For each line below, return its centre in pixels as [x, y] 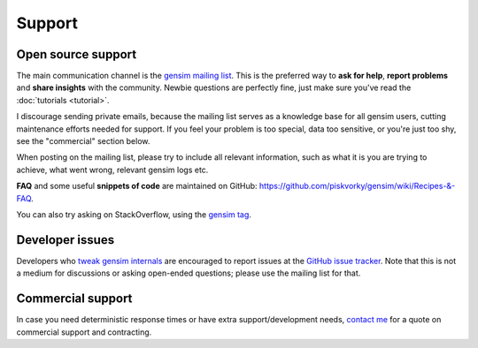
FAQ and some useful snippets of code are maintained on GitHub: [137, 186]
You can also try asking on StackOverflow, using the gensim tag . [134, 214]
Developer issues [66, 240]
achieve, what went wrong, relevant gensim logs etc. [112, 170]
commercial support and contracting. [84, 332]
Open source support [77, 54]
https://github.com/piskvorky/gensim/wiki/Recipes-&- [357, 186]
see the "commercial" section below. [83, 141]
